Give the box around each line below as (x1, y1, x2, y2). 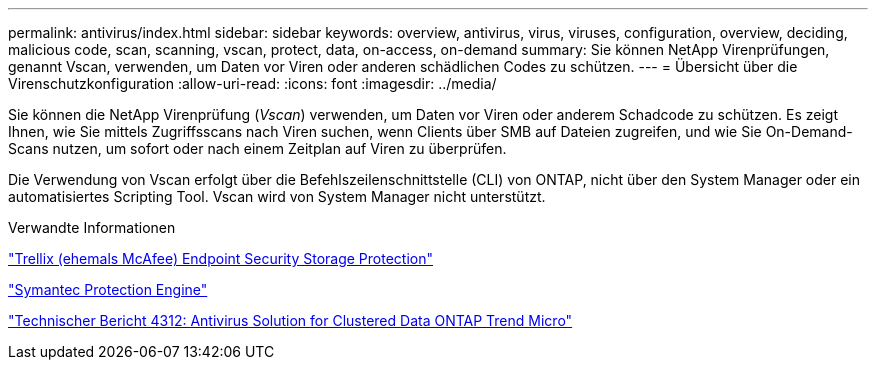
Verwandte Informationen (8, 219, 176, 236)
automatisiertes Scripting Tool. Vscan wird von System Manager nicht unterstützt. (8, 188, 546, 205)
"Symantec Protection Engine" (8, 281, 208, 298)
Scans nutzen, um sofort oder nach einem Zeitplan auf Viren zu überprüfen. (8, 140, 507, 157)
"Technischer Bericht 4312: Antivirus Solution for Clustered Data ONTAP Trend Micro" (8, 312, 573, 329)
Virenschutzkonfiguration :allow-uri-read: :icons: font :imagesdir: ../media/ (8, 75, 497, 92)
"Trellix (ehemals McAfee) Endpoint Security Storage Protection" (8, 250, 433, 267)
